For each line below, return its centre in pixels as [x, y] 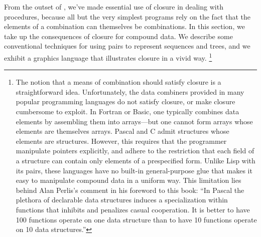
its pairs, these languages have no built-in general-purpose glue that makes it [134, 170]
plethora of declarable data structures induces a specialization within [122, 200]
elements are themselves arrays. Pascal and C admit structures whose [122, 131]
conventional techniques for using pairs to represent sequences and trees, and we [127, 46]
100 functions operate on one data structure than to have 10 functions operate [136, 219]
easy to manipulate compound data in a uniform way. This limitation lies [128, 180]
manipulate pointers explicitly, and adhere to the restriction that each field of [135, 151]
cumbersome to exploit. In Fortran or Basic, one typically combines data [127, 111]
